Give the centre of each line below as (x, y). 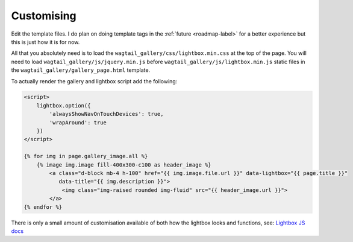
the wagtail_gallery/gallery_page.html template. (81, 70)
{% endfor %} (43, 207)
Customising (44, 16)
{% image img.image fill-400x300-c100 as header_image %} (124, 165)
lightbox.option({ (64, 105)
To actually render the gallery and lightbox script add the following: (94, 81)
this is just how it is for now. (45, 42)
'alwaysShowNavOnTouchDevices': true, (106, 114)
